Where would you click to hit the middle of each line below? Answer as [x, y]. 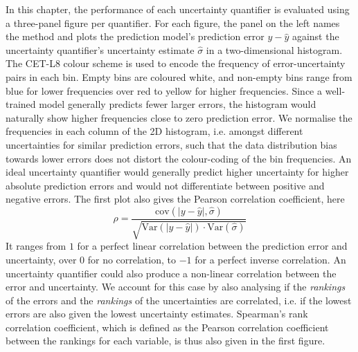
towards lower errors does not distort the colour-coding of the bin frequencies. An [179, 158]
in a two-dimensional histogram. [274, 49]
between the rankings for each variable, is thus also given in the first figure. [165, 341]
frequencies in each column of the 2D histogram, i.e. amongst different [154, 131]
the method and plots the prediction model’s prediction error [135, 36]
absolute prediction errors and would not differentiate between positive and [165, 185]
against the [315, 36]
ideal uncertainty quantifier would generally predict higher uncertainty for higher [177, 172]
